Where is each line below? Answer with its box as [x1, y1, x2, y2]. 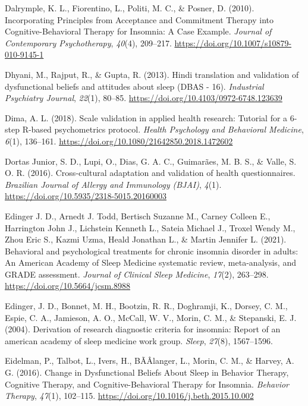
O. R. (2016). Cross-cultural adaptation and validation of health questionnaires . [5, 166, 296, 179]
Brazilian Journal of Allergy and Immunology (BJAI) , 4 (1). [5, 178, 222, 190]
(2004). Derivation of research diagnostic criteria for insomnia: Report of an [5, 323, 281, 335]
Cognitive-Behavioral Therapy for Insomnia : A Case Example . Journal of [5, 25, 272, 37]
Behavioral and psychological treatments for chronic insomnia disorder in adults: [5, 244, 298, 257]
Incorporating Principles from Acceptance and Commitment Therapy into [5, 13, 274, 26]
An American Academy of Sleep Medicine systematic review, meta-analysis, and [5, 256, 296, 269]
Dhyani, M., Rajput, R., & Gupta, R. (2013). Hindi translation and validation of [5, 68, 299, 80]
